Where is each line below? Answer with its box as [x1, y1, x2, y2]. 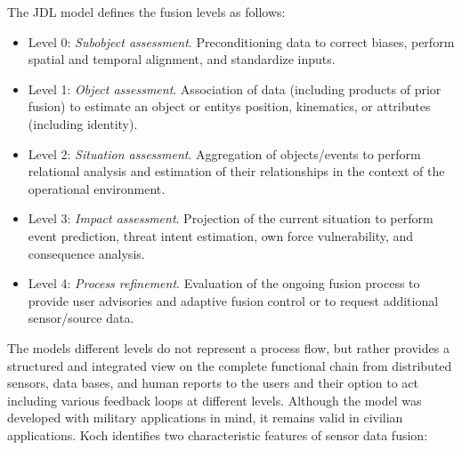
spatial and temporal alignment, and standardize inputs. [28, 50, 336, 68]
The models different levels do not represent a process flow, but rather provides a [7, 338, 450, 357]
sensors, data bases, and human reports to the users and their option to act [7, 374, 419, 392]
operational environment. [28, 179, 166, 197]
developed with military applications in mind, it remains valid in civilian [7, 408, 403, 427]
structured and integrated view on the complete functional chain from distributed [7, 356, 452, 374]
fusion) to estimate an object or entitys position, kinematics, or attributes [28, 97, 431, 116]
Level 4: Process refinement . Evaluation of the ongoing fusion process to [28, 274, 420, 293]
